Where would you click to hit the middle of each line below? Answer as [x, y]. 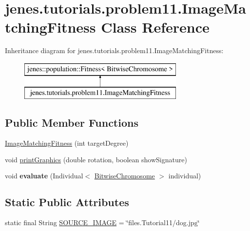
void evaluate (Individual [44, 176]
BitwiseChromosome [125, 176]
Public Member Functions [72, 123]
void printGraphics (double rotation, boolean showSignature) [96, 159]
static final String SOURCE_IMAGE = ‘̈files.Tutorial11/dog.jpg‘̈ [102, 222]
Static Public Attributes [67, 202]
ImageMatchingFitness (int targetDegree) [67, 143]
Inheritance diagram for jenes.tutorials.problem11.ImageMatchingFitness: [114, 50]
